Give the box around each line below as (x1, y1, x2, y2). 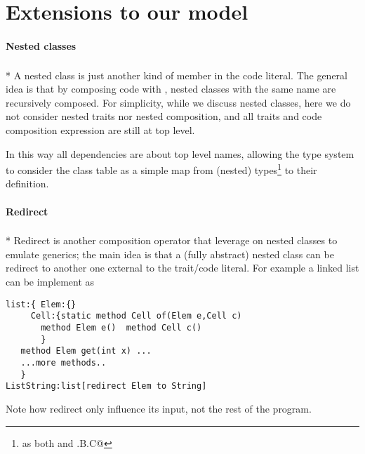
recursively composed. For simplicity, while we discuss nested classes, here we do (6, 95, 351, 109)
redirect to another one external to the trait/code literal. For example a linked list (6, 260, 359, 275)
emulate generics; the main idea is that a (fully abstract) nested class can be (6, 246, 334, 261)
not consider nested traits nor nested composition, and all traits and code (6, 109, 322, 123)
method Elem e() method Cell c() (41, 322, 202, 333)
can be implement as (6, 274, 95, 289)
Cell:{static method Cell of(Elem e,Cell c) (30, 311, 242, 321)
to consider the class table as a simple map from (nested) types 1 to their (6, 161, 317, 177)
